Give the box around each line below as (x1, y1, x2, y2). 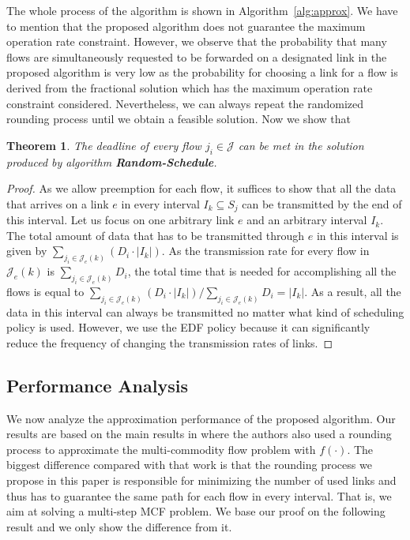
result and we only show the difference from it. (6, 518, 232, 534)
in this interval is (316, 227, 399, 243)
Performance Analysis (6, 373, 188, 397)
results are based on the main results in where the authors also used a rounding (6, 426, 392, 442)
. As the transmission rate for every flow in (161, 242, 370, 259)
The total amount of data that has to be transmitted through (6, 227, 305, 243)
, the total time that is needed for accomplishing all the (127, 263, 397, 279)
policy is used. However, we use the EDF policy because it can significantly (6, 319, 371, 336)
